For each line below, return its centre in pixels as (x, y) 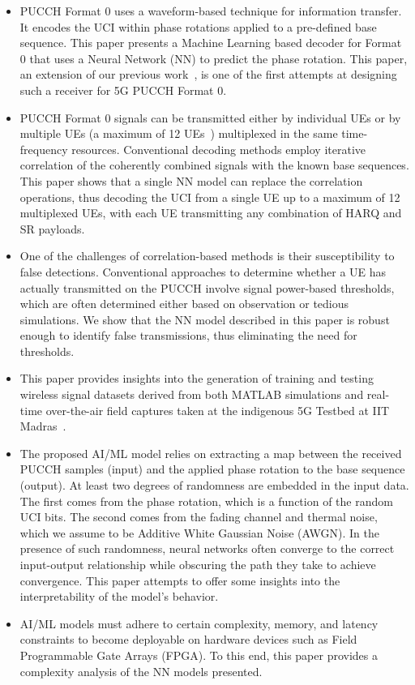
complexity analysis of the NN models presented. (141, 671)
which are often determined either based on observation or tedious (184, 304)
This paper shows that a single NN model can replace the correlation (191, 180)
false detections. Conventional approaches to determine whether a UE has (203, 271)
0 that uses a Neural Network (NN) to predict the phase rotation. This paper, (214, 58)
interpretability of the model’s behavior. (119, 596)
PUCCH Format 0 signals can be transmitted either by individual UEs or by (210, 117)
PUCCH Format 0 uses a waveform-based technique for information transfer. (211, 11)
